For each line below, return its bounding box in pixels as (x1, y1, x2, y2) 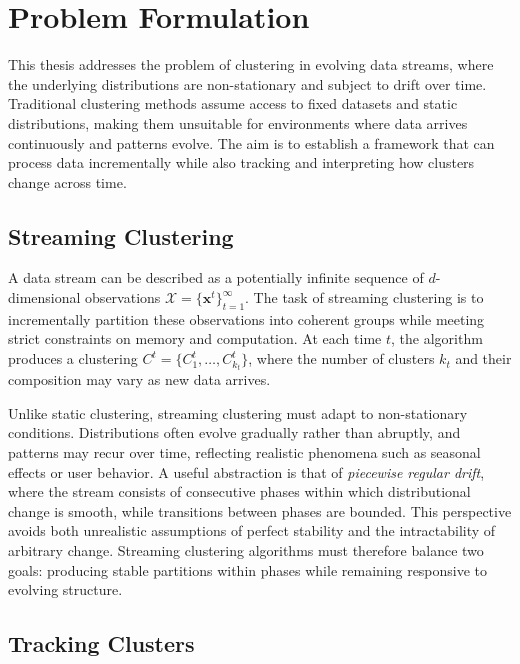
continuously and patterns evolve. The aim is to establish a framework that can (8, 132, 495, 153)
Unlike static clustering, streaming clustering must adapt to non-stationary (8, 402, 468, 423)
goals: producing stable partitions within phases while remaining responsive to (8, 559, 488, 580)
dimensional (8, 287, 81, 308)
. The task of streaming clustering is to (245, 287, 484, 308)
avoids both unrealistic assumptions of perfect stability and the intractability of (8, 520, 496, 541)
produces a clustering (8, 348, 138, 369)
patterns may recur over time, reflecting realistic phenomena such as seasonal (8, 441, 481, 462)
